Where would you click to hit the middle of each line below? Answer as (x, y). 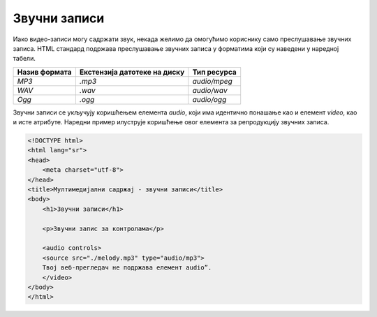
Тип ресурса (214, 72)
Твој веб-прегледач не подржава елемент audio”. (127, 268)
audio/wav (210, 90)
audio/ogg (209, 99)
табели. (24, 59)
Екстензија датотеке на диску (132, 72)
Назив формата (45, 72)
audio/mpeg (213, 81)
